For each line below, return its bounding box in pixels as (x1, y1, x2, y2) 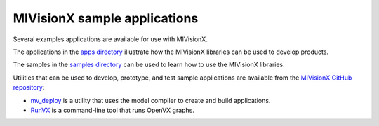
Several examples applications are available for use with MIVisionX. (13, 35, 208, 43)
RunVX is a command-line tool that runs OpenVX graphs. (30, 106, 194, 114)
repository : (13, 83, 45, 92)
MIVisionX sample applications (13, 10, 199, 26)
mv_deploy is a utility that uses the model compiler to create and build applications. (30, 96, 271, 104)
